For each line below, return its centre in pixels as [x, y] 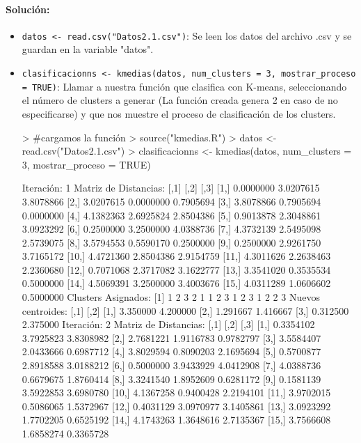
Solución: [28, 9]
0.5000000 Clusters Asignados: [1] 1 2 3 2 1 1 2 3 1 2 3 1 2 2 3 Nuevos [171, 297]
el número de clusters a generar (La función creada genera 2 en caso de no [180, 100]
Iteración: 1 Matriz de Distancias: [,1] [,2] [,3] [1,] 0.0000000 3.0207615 [171, 188]
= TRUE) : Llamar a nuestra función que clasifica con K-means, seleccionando [184, 86]
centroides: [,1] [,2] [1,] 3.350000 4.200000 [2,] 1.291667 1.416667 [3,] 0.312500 [185, 310]
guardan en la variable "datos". [88, 49]
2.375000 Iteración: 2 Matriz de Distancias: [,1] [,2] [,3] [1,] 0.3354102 [168, 324]
